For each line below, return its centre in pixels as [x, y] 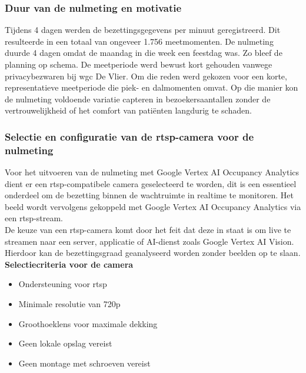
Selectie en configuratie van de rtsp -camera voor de [129, 136]
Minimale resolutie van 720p [69, 304]
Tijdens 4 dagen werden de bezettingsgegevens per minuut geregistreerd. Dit [143, 30]
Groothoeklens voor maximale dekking [88, 323]
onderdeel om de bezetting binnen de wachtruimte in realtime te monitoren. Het [149, 195]
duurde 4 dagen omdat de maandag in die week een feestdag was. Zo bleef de [144, 53]
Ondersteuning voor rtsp [63, 284]
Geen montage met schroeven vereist [84, 363]
